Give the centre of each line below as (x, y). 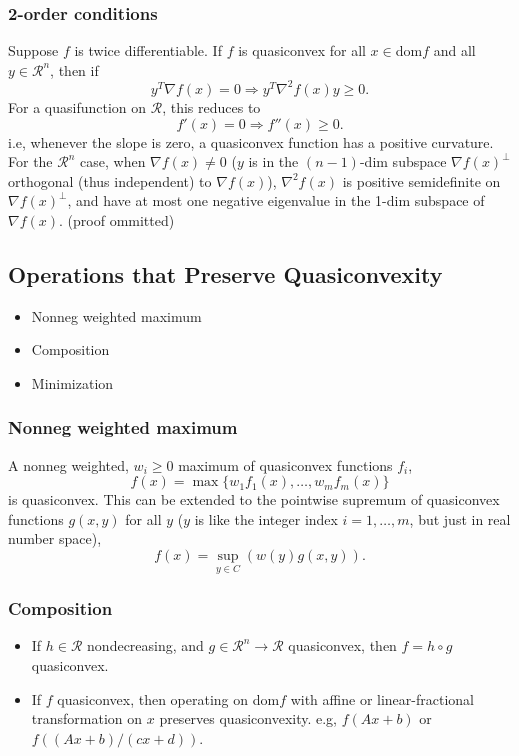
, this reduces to (211, 106)
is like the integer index (266, 518)
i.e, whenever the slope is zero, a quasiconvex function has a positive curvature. (251, 141)
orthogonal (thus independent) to (110, 180)
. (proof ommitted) (117, 219)
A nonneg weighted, (68, 464)
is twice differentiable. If (148, 50)
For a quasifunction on (77, 106)
